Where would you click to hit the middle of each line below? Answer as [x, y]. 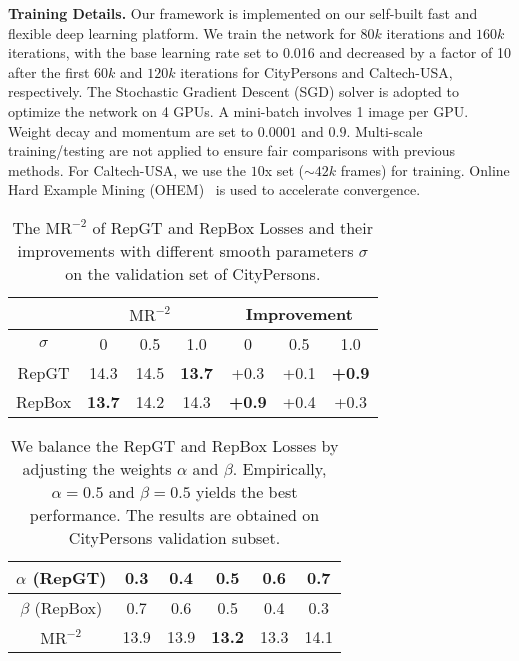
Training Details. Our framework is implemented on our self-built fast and [243, 13]
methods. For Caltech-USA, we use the [127, 169]
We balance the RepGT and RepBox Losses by [174, 445]
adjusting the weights [97, 468]
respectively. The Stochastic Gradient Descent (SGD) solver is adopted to [234, 91]
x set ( [284, 169]
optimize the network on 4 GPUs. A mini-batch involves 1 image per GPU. [238, 110]
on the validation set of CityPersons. [193, 273]
